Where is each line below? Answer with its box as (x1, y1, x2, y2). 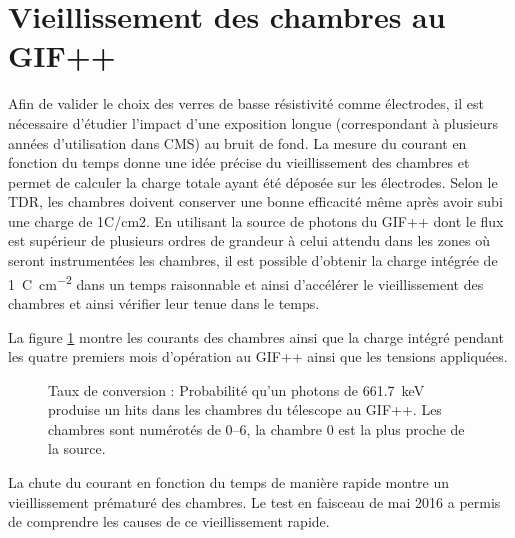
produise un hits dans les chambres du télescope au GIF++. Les (48, 399, 442, 420)
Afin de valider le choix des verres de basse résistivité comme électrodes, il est (8, 93, 484, 114)
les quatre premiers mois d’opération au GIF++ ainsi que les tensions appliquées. (8, 346, 508, 367)
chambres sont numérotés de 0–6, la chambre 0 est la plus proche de (48, 418, 465, 439)
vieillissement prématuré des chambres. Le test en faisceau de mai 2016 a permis (8, 491, 501, 512)
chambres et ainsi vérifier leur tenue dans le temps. (8, 292, 320, 313)
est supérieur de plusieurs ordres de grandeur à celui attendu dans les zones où (8, 230, 490, 251)
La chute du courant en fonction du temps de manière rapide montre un (8, 472, 450, 493)
